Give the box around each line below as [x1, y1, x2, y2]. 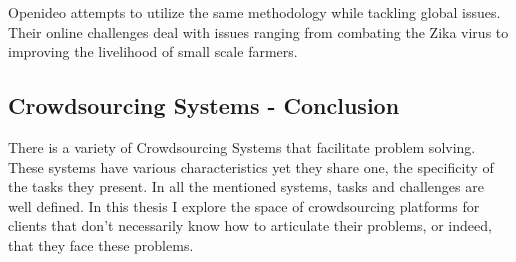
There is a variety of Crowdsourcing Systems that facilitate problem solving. [8, 136, 476, 157]
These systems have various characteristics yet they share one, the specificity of [8, 156, 494, 177]
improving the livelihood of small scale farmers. [8, 41, 298, 62]
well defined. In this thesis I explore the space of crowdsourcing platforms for [8, 195, 480, 216]
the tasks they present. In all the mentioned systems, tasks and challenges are [8, 176, 484, 197]
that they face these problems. [8, 234, 194, 255]
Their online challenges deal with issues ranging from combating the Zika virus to [8, 21, 509, 42]
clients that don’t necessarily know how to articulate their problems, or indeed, [8, 215, 492, 236]
